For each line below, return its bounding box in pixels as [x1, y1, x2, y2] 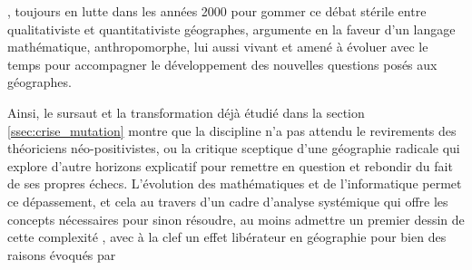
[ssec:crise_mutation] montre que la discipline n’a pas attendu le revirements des [7, 121, 457, 140]
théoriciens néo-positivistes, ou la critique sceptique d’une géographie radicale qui [7, 139, 460, 158]
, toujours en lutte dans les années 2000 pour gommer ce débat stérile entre [7, 2, 427, 20]
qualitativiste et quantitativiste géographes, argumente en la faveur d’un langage [7, 19, 456, 38]
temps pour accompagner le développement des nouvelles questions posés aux [7, 54, 438, 73]
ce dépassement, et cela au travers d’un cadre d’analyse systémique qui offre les [7, 191, 448, 210]
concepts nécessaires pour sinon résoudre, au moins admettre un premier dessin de [7, 209, 465, 228]
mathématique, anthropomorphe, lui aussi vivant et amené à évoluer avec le [7, 37, 428, 56]
